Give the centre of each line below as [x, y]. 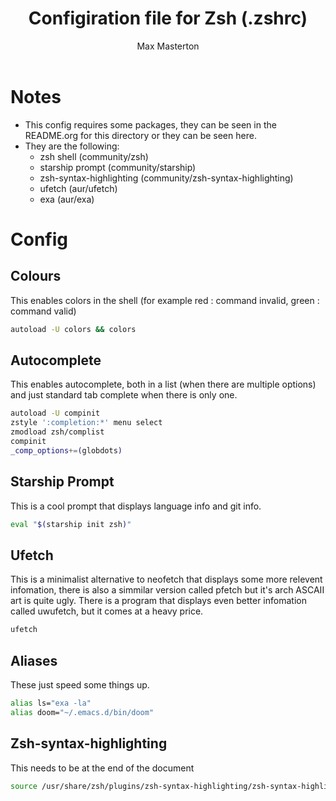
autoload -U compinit [55, 413]
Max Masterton [168, 46]
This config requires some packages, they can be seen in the [150, 124]
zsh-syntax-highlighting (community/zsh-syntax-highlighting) [166, 178]
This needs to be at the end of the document [102, 768]
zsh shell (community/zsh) [94, 156]
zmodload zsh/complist [57, 432]
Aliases [34, 660]
